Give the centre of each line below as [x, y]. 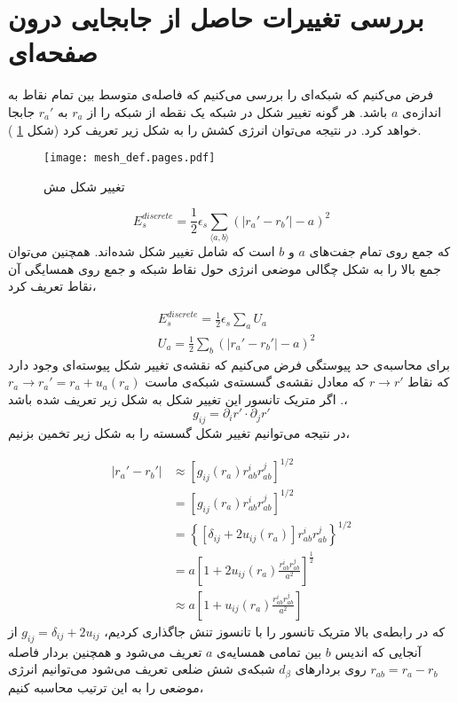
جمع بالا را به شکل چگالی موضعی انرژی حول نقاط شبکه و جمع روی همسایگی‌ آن [225, 268]
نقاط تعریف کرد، [52, 286]
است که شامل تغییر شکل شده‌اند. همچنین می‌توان [142, 251]
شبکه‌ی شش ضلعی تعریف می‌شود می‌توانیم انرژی [142, 669]
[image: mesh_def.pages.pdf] [130, 158]
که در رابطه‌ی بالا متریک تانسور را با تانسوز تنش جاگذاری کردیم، [275, 631]
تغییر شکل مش [84, 186]
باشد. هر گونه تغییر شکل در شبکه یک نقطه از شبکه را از [237, 111]
